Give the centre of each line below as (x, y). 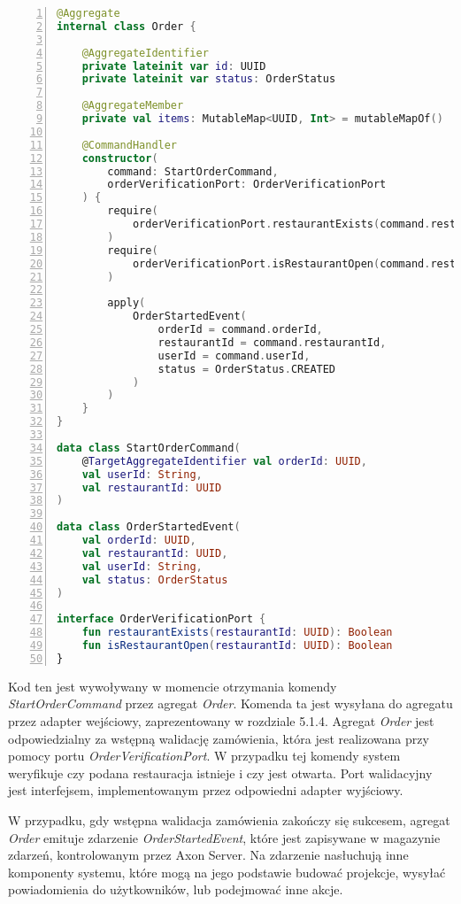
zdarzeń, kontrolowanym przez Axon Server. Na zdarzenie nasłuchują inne (208, 855)
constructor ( (120, 158)
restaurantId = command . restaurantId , (272, 342)
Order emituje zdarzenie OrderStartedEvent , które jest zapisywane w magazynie (224, 837)
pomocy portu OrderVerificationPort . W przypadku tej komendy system (204, 756)
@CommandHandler (130, 145)
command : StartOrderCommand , (193, 171)
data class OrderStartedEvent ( (149, 527)
